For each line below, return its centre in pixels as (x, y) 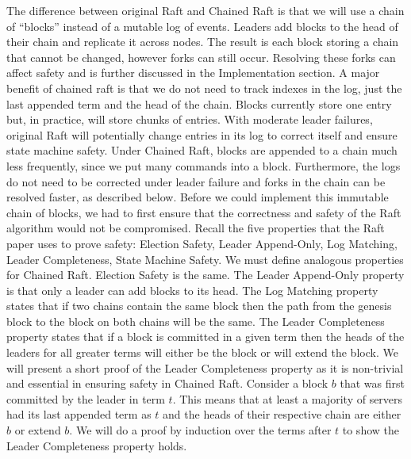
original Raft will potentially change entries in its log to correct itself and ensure (202, 134)
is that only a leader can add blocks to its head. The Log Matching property (192, 290)
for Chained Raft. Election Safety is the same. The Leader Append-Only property (205, 275)
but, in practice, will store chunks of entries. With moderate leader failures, (190, 119)
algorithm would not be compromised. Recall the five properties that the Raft (196, 228)
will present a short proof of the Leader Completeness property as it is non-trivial (205, 367)
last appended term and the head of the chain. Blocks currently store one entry (199, 103)
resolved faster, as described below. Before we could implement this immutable (198, 197)
